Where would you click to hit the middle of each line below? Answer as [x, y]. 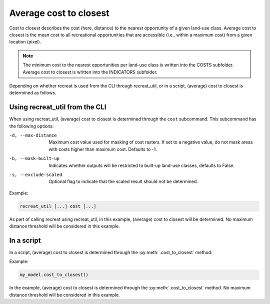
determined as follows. [33, 93]
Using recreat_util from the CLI [58, 107]
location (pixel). [25, 42]
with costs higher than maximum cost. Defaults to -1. [103, 149]
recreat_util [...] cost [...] [58, 206]
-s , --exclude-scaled [36, 174]
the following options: [31, 126]
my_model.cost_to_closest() [54, 275]
